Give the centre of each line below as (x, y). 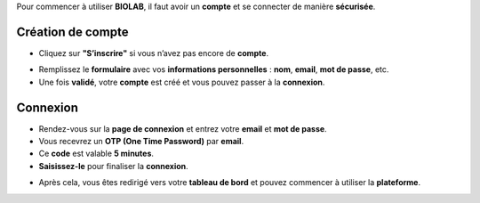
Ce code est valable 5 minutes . (96, 154)
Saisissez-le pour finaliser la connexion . (113, 166)
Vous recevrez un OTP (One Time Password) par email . (141, 141)
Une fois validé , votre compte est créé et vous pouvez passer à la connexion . (182, 82)
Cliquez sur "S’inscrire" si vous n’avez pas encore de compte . (154, 53)
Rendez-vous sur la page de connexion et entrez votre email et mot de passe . (183, 128)
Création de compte (72, 32)
